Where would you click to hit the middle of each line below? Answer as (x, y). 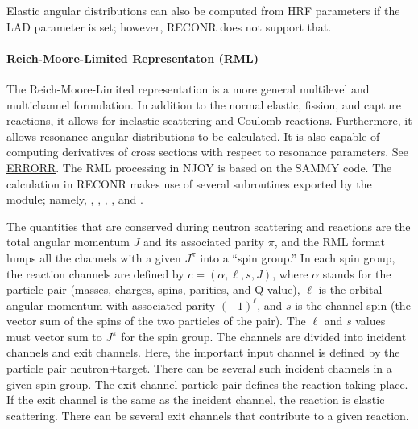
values (370, 321)
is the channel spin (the (353, 305)
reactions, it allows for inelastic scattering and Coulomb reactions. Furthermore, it (209, 120)
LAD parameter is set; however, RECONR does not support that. (169, 26)
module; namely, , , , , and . (75, 199)
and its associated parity (203, 242)
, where (290, 273)
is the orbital (350, 289)
